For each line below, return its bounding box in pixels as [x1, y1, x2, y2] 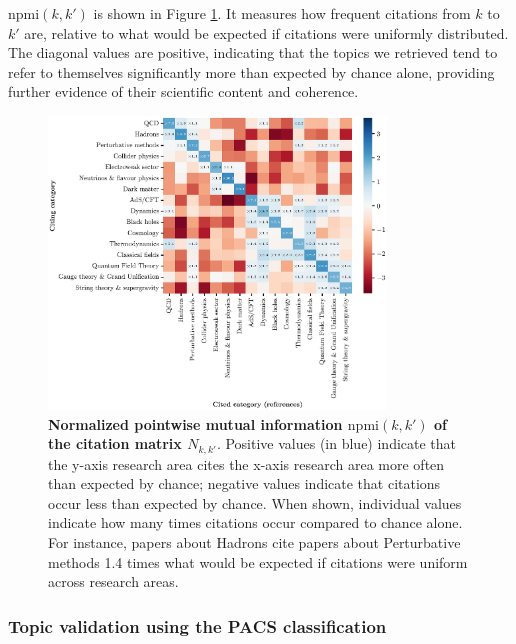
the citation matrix [48, 433, 182, 454]
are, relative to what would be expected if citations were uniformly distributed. [24, 22, 509, 43]
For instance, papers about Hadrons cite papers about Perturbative [48, 532, 461, 553]
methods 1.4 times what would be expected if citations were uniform [48, 551, 468, 572]
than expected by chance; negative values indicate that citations [48, 473, 441, 494]
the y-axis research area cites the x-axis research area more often [48, 453, 445, 474]
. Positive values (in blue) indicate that [216, 433, 457, 454]
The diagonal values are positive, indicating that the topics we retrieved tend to [8, 42, 498, 63]
